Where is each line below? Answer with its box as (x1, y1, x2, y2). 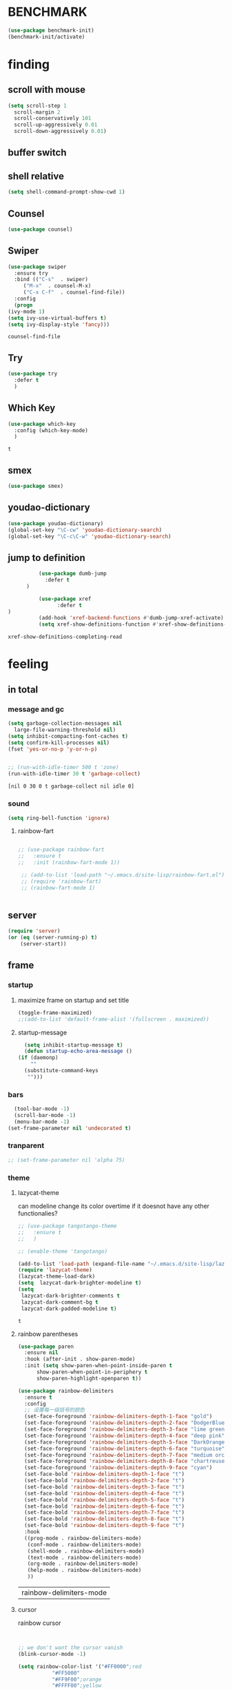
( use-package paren (17, 1343, 74, 1350)
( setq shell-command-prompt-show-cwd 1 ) (8, 189, 126, 196)
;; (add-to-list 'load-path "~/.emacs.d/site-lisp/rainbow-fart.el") (21, 872, 225, 879)
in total (8, 684, 39, 695)
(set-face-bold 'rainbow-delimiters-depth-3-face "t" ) (24, 1483, 185, 1491)
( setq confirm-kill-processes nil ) (8, 739, 110, 746)
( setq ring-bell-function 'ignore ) (8, 815, 110, 821)
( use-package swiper (8, 263, 67, 270)
